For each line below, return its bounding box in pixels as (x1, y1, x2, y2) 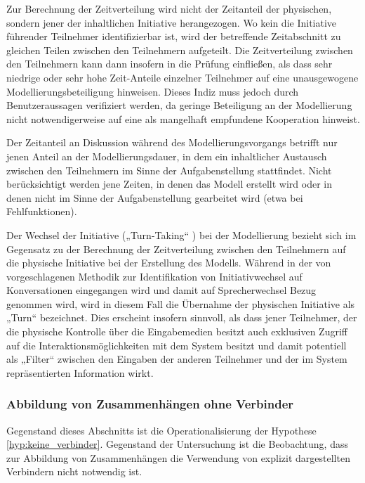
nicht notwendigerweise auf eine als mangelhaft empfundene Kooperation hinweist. (6, 111, 360, 126)
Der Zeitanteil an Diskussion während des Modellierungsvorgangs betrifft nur (6, 135, 338, 150)
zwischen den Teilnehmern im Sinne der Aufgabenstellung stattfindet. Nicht (6, 162, 332, 177)
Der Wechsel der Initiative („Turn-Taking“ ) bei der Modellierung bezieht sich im (6, 227, 357, 242)
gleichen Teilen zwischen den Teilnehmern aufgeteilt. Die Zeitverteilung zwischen (6, 42, 353, 57)
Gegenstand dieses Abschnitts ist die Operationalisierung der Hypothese (6, 423, 317, 437)
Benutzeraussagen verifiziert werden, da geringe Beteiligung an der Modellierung (6, 98, 352, 112)
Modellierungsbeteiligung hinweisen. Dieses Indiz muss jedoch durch (6, 84, 299, 98)
